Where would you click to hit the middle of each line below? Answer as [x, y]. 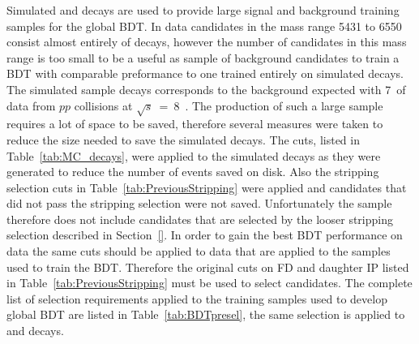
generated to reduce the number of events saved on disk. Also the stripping [193, 172]
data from [31, 105]
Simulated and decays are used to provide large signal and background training [203, 10]
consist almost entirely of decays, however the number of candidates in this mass [207, 42]
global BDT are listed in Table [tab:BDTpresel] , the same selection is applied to [206, 314]
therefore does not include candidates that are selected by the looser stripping [200, 219]
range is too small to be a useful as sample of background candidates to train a [203, 57]
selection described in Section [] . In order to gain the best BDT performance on [205, 235]
